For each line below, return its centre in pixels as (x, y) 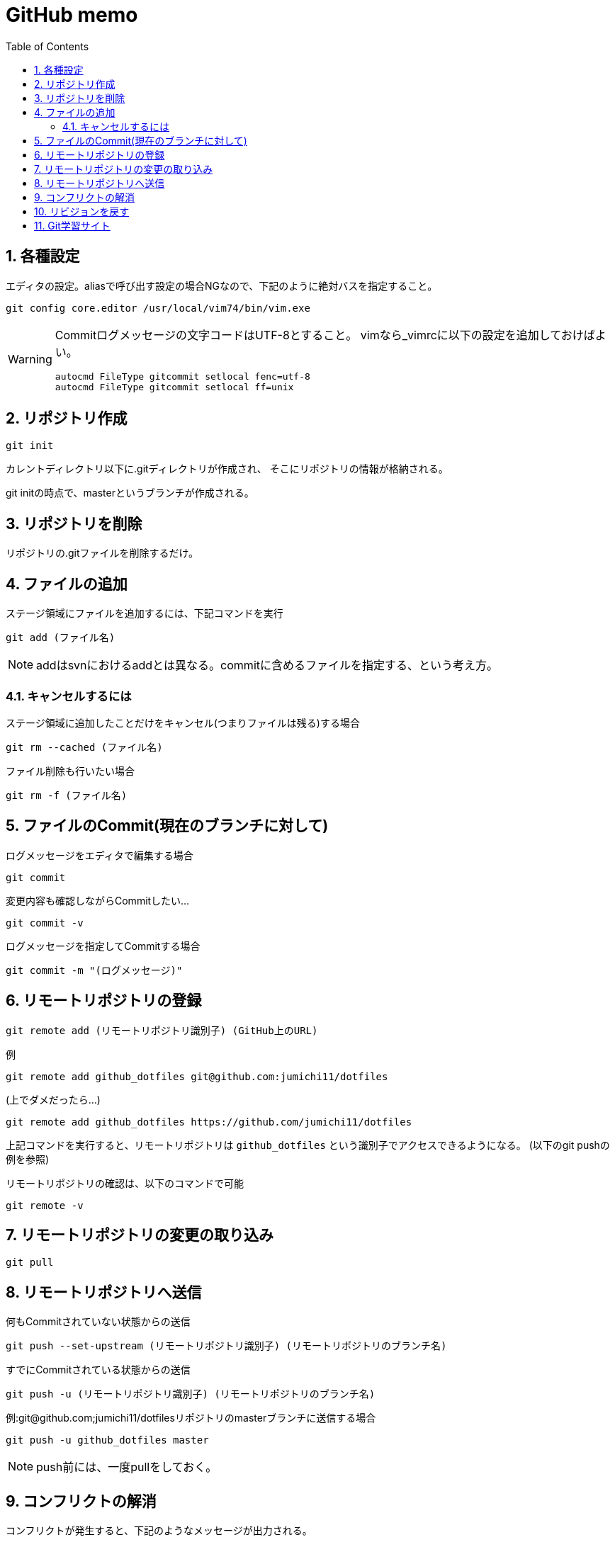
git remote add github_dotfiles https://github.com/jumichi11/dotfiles (209, 1122)
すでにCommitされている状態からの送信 (98, 1370)
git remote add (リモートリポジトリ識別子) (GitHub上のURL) (162, 1030)
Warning (30, 359)
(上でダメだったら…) (53, 1099)
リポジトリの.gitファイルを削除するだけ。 (102, 553)
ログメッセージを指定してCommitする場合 (103, 946)
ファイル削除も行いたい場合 (70, 771)
